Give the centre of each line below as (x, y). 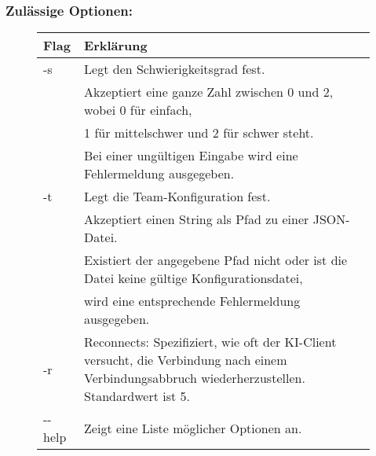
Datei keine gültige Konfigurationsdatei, (193, 278)
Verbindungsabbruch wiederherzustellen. (195, 378)
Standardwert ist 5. (137, 396)
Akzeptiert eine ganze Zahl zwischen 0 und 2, (209, 92)
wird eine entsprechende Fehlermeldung (192, 301)
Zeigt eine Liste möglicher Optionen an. (193, 428)
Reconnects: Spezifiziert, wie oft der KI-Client (210, 342)
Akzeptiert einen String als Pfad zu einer (197, 219)
